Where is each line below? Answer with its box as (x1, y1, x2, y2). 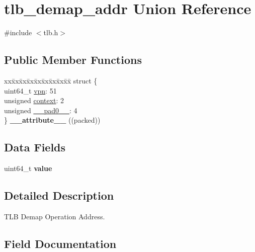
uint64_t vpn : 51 (4, 85, 57, 96)
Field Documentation (4, 235, 117, 251)
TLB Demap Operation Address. (4, 211, 105, 221)
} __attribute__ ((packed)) (4, 115, 101, 125)
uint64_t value (4, 163, 52, 174)
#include (4, 27, 32, 38)
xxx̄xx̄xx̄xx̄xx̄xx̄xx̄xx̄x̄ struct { (4, 75, 98, 86)
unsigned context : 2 (4, 95, 64, 106)
